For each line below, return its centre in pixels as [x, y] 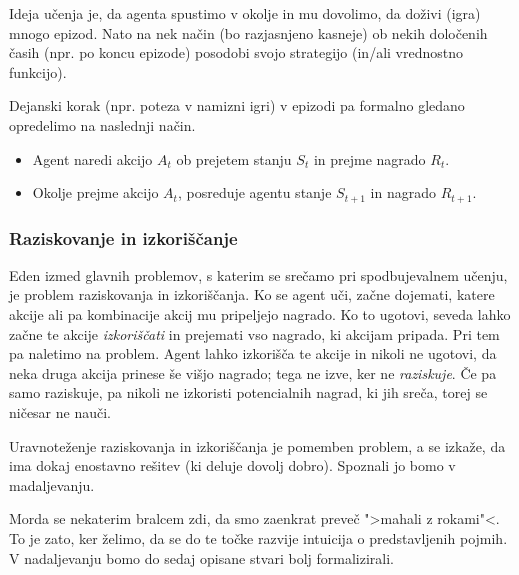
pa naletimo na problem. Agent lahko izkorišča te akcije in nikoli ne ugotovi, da [253, 353]
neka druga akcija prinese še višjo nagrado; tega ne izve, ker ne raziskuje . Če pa [253, 372]
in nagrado [403, 192]
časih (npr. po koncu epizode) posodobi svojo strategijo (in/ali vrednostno [236, 52]
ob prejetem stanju [234, 158]
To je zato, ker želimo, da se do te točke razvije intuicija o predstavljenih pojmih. [258, 537]
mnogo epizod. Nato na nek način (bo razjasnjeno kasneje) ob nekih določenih [248, 32]
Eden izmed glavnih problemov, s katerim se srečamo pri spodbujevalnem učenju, [258, 274]
